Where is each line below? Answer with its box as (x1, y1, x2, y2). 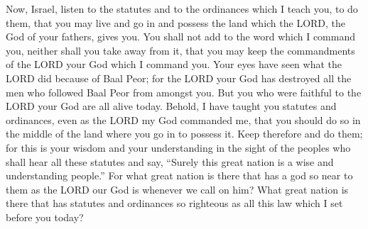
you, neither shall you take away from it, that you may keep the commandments (6, 43, 355, 57)
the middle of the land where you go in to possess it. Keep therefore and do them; (6, 126, 363, 141)
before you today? (6, 209, 84, 224)
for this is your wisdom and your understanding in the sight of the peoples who (6, 140, 351, 155)
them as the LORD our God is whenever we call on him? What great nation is (6, 181, 349, 196)
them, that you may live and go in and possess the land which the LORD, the (6, 15, 346, 30)
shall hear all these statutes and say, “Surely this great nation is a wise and (6, 154, 334, 169)
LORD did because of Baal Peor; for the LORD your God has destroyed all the (6, 70, 352, 85)
